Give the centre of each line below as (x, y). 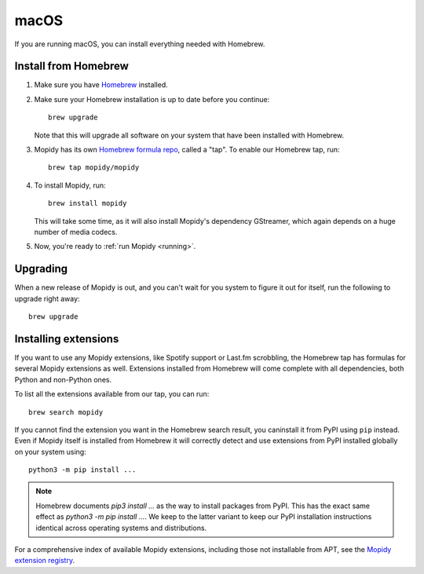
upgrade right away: (47, 298)
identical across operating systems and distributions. (121, 528)
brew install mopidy (88, 203)
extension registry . (44, 561)
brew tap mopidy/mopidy (94, 168)
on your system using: (50, 452)
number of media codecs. (76, 232)
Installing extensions (67, 339)
